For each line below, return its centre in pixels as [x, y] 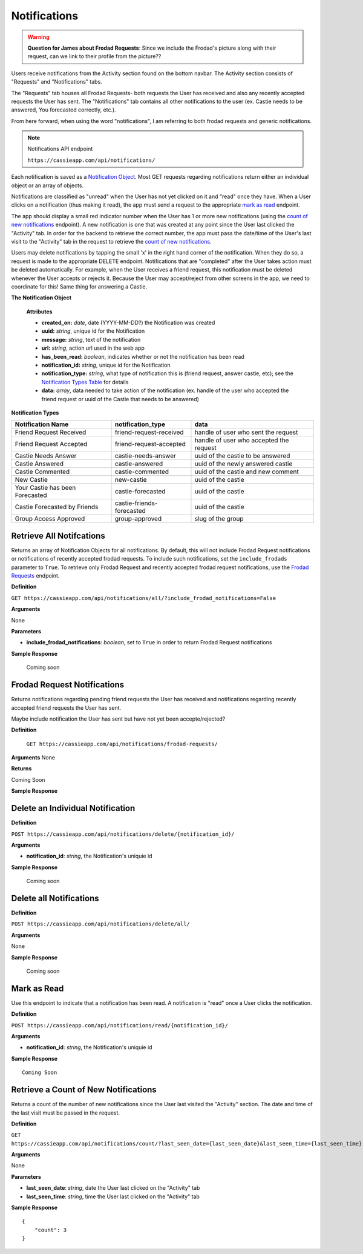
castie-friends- [136, 503]
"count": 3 [51, 1230]
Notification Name [42, 424]
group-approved [139, 519]
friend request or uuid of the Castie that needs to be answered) [120, 399]
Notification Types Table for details [85, 382]
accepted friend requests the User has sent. [66, 708]
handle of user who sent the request [246, 432]
